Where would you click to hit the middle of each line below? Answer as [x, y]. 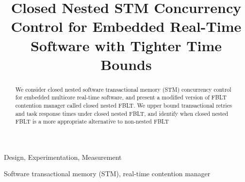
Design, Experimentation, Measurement [63, 157]
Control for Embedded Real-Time [126, 26]
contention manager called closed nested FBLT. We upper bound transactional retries [123, 105]
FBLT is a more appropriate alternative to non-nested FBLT [92, 121]
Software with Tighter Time [126, 45]
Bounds [126, 64]
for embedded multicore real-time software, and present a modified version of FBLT [121, 97]
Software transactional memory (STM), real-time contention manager [107, 173]
